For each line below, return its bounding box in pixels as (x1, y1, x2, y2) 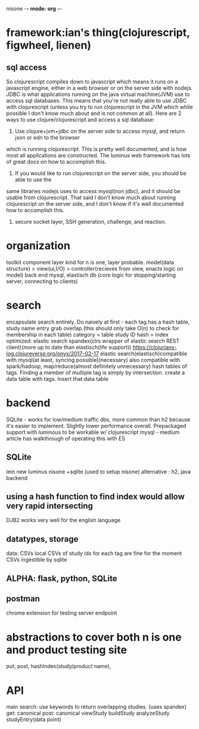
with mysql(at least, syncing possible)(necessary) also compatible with (6, 356, 181, 363)
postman (6, 594, 40, 604)
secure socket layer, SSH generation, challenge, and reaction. (14, 218, 167, 225)
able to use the (14, 176, 52, 183)
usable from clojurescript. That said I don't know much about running (6, 194, 176, 201)
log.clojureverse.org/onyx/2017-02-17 (6, 350, 99, 357)
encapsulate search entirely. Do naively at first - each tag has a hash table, (6, 318, 190, 325)
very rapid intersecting (6, 501, 94, 511)
